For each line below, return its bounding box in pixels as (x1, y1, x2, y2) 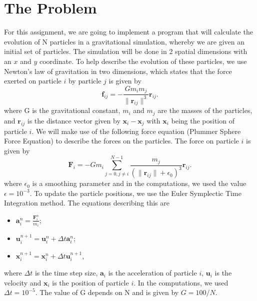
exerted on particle (4, 75, 61, 86)
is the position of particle (52, 277, 129, 287)
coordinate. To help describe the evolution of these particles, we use (39, 55, 247, 66)
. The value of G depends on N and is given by (35, 287, 179, 297)
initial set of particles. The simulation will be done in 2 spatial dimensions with (4, 46, 247, 56)
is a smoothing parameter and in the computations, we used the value (32, 178, 246, 188)
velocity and (4, 277, 41, 287)
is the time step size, (34, 267, 98, 278)
